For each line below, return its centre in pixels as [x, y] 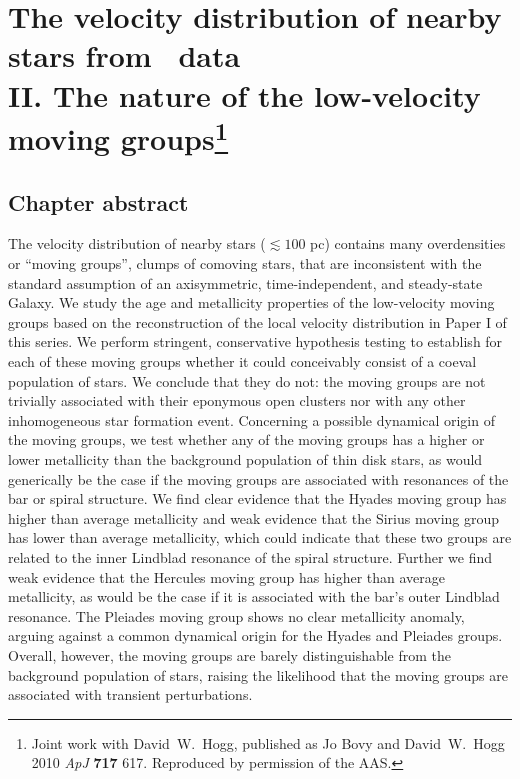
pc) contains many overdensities [408, 243]
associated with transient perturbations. [130, 694]
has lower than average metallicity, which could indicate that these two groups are [260, 537]
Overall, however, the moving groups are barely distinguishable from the [230, 654]
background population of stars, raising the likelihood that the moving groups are [258, 674]
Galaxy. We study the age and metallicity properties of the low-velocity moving [251, 302]
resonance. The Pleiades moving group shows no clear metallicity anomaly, [236, 615]
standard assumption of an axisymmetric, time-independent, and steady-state [245, 282]
